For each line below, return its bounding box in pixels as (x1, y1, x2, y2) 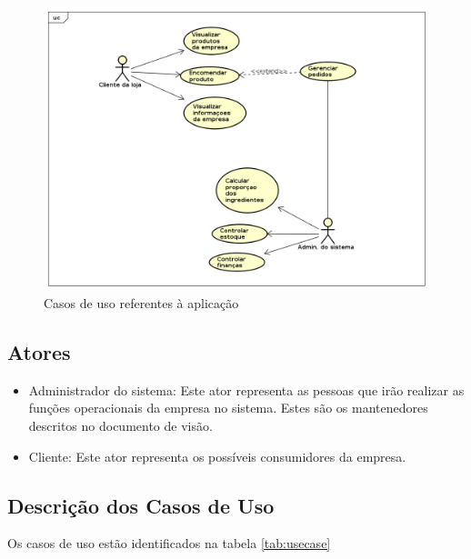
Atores (7, 337, 71, 365)
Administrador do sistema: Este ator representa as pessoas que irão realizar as (28, 380, 465, 399)
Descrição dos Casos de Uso (7, 491, 275, 519)
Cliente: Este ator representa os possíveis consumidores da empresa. (28, 446, 406, 465)
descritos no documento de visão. (28, 415, 213, 434)
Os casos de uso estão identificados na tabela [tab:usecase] (7, 534, 331, 553)
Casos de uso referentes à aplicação (44, 293, 239, 312)
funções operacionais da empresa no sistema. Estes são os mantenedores (28, 398, 428, 417)
